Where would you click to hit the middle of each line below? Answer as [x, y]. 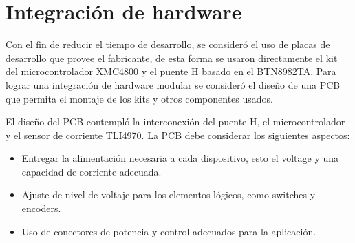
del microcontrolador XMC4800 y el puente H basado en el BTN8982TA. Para [171, 71]
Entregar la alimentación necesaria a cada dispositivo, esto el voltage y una [180, 158]
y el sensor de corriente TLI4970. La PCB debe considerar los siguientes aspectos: [178, 135]
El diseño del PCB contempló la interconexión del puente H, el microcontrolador [175, 122]
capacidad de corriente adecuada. [92, 171]
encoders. [41, 208]
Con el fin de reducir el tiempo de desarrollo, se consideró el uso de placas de [168, 44]
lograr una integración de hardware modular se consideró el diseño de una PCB [173, 84]
